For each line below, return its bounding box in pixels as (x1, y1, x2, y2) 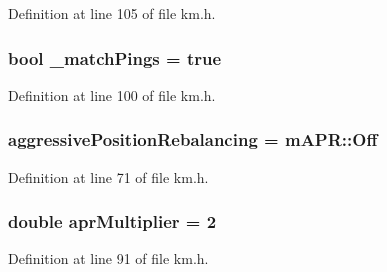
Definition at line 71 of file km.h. (8, 166, 209, 187)
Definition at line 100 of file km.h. (8, 84, 216, 105)
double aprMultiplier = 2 (8, 209, 217, 234)
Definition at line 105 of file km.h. (8, 3, 216, 23)
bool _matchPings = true (8, 45, 222, 70)
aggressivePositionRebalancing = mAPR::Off (8, 127, 378, 152)
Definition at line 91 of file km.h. (8, 248, 209, 269)
